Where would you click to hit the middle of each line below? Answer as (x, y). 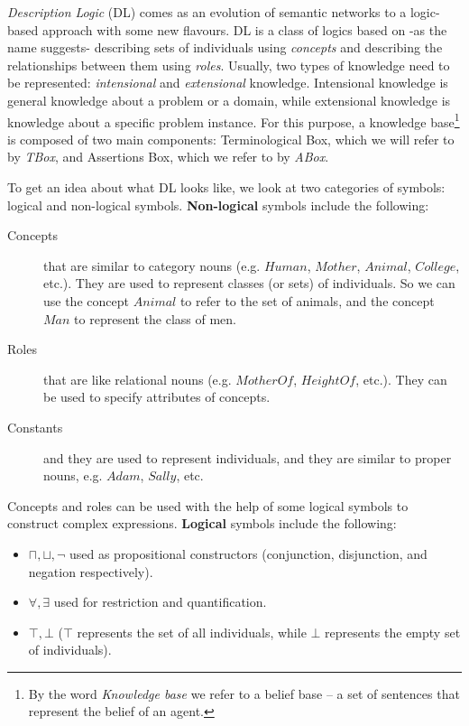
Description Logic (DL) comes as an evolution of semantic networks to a (207, 12)
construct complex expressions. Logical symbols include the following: (202, 523)
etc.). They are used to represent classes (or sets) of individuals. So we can (249, 283)
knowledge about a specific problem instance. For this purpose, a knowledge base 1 (234, 120)
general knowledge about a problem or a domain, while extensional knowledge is (229, 100)
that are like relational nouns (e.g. (138, 379)
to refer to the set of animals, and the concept (307, 300)
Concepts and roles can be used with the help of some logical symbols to (208, 505)
